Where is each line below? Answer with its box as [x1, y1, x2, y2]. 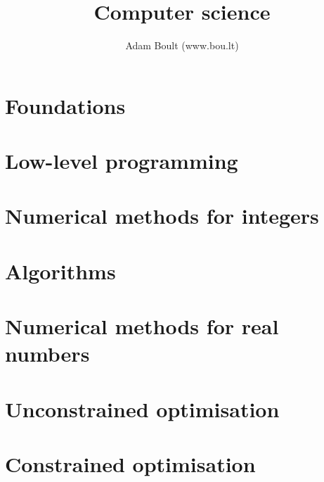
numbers [5, 339, 90, 368]
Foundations [5, 91, 126, 120]
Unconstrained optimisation [5, 394, 280, 423]
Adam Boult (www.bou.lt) [125, 38, 239, 53]
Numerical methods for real [5, 312, 279, 341]
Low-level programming [5, 146, 238, 175]
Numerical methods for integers [5, 201, 319, 230]
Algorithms [5, 256, 116, 285]
